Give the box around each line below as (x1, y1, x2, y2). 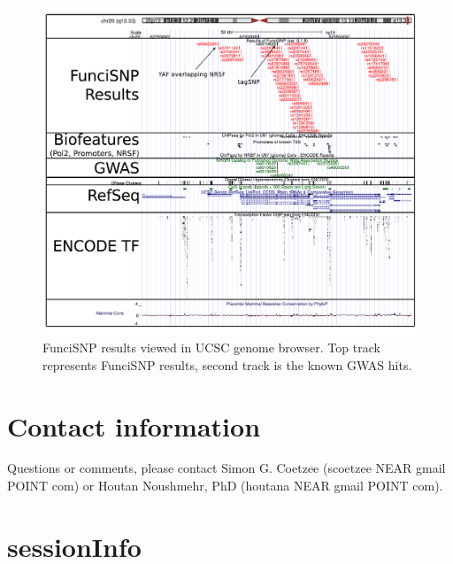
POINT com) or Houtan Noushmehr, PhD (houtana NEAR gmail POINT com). (7, 476, 443, 495)
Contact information (7, 407, 261, 444)
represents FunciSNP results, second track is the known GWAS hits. (42, 355, 412, 374)
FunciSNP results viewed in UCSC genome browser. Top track (42, 338, 380, 357)
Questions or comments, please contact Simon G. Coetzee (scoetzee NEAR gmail (7, 459, 446, 477)
